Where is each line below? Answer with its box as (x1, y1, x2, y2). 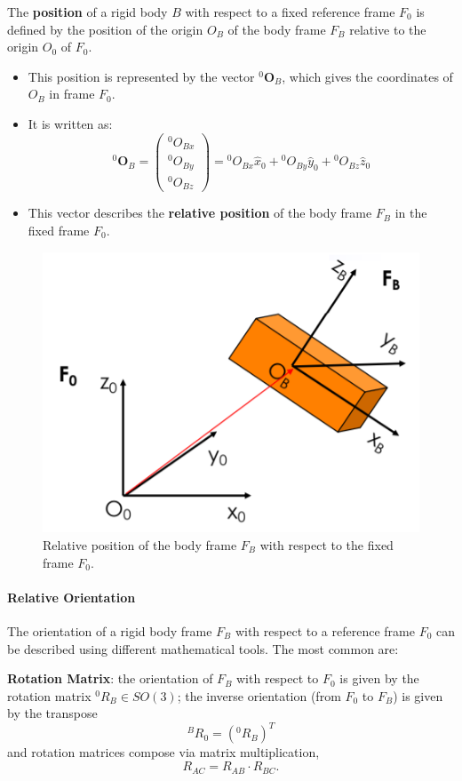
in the (394, 203, 427, 222)
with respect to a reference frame (235, 622, 415, 641)
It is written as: (28, 114, 113, 132)
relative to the (349, 20, 426, 38)
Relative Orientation (7, 587, 136, 606)
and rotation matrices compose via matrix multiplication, (7, 743, 320, 761)
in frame (49, 84, 95, 103)
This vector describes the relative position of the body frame (28, 203, 372, 222)
